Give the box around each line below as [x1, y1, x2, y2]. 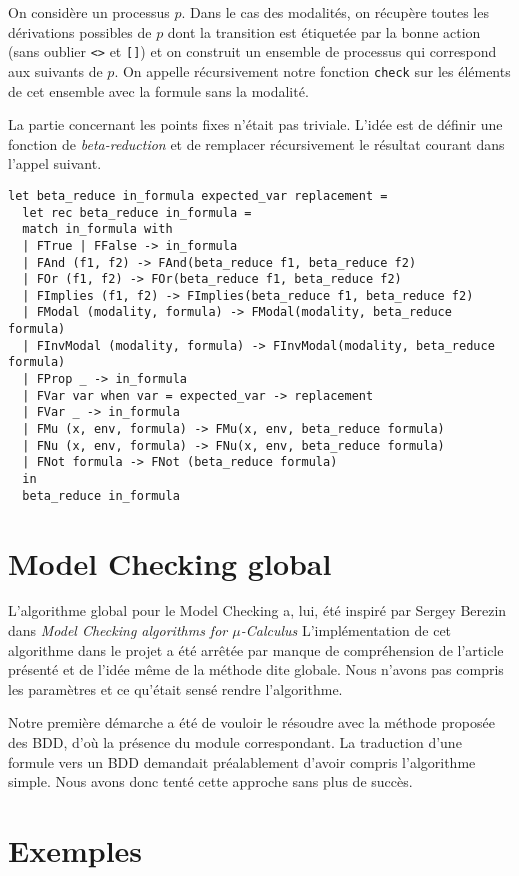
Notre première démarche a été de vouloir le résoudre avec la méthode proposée [8, 712, 495, 733]
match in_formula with [22, 222, 173, 237]
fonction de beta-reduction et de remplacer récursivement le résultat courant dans [8, 133, 505, 154]
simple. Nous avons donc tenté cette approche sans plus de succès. [8, 771, 413, 792]
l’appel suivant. [8, 153, 102, 174]
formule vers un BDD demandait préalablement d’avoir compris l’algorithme [8, 751, 476, 772]
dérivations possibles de [8, 21, 152, 42]
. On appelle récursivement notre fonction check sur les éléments [114, 60, 511, 81]
